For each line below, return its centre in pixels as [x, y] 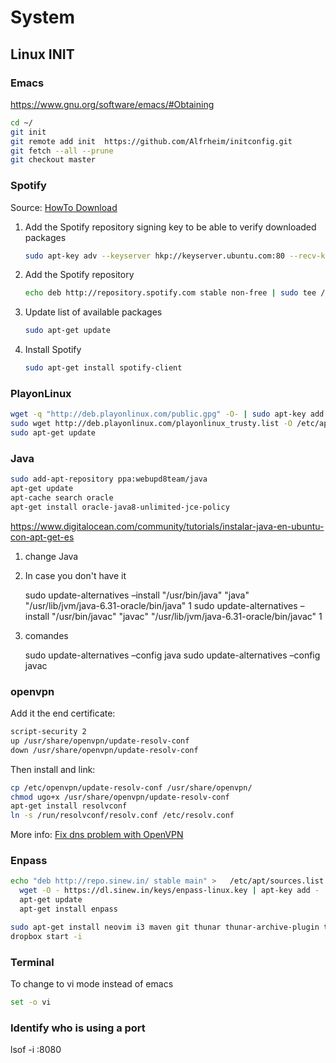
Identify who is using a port [78, 1028]
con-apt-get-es [42, 537]
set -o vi [31, 1002]
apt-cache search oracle [62, 498]
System [43, 17]
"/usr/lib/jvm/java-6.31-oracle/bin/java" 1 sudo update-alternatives [161, 605]
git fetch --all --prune [62, 151]
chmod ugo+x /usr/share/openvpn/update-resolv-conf [120, 797]
